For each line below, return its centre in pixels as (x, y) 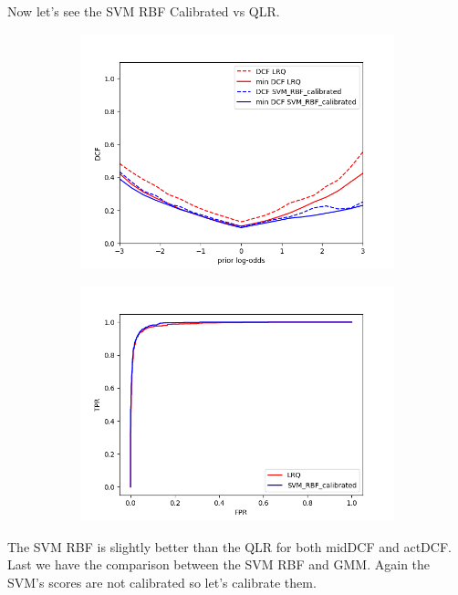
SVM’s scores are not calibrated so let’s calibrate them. (162, 582)
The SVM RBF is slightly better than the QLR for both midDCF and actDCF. (229, 546)
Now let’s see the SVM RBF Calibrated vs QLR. (144, 11)
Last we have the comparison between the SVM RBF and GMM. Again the (219, 564)
